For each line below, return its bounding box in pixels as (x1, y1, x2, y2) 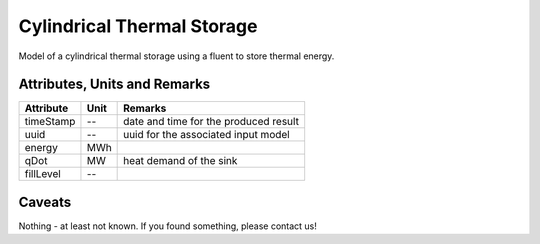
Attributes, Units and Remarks (18, 76, 211, 93)
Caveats (18, 193, 72, 210)
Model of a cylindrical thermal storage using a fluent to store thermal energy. (18, 50, 335, 62)
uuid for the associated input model (123, 128, 290, 142)
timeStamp (24, 115, 76, 129)
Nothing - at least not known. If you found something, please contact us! (18, 220, 317, 232)
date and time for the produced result (123, 115, 300, 129)
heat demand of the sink (123, 154, 238, 168)
